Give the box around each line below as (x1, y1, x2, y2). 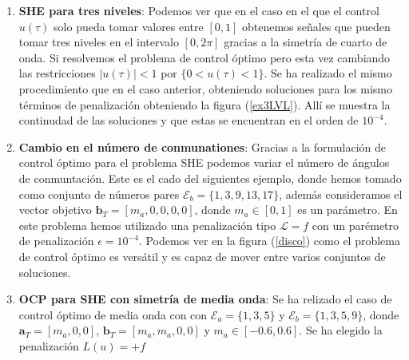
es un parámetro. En (297, 201, 398, 218)
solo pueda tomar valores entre (54, 18, 204, 34)
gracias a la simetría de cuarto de (224, 34, 387, 50)
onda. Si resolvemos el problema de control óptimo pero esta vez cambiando (18, 49, 391, 65)
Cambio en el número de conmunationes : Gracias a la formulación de (18, 138, 387, 155)
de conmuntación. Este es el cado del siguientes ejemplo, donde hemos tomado (18, 169, 402, 186)
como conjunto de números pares (18, 185, 180, 202)
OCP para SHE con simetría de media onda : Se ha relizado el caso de (18, 291, 392, 307)
